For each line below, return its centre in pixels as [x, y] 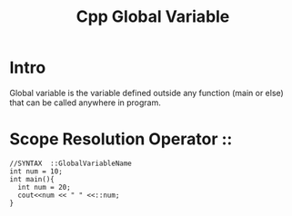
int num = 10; [36, 171]
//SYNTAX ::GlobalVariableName [70, 163]
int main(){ [32, 179]
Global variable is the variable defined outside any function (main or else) [146, 93]
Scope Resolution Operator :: [121, 139]
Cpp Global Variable [153, 17]
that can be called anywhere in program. [86, 103]
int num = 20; [44, 187]
